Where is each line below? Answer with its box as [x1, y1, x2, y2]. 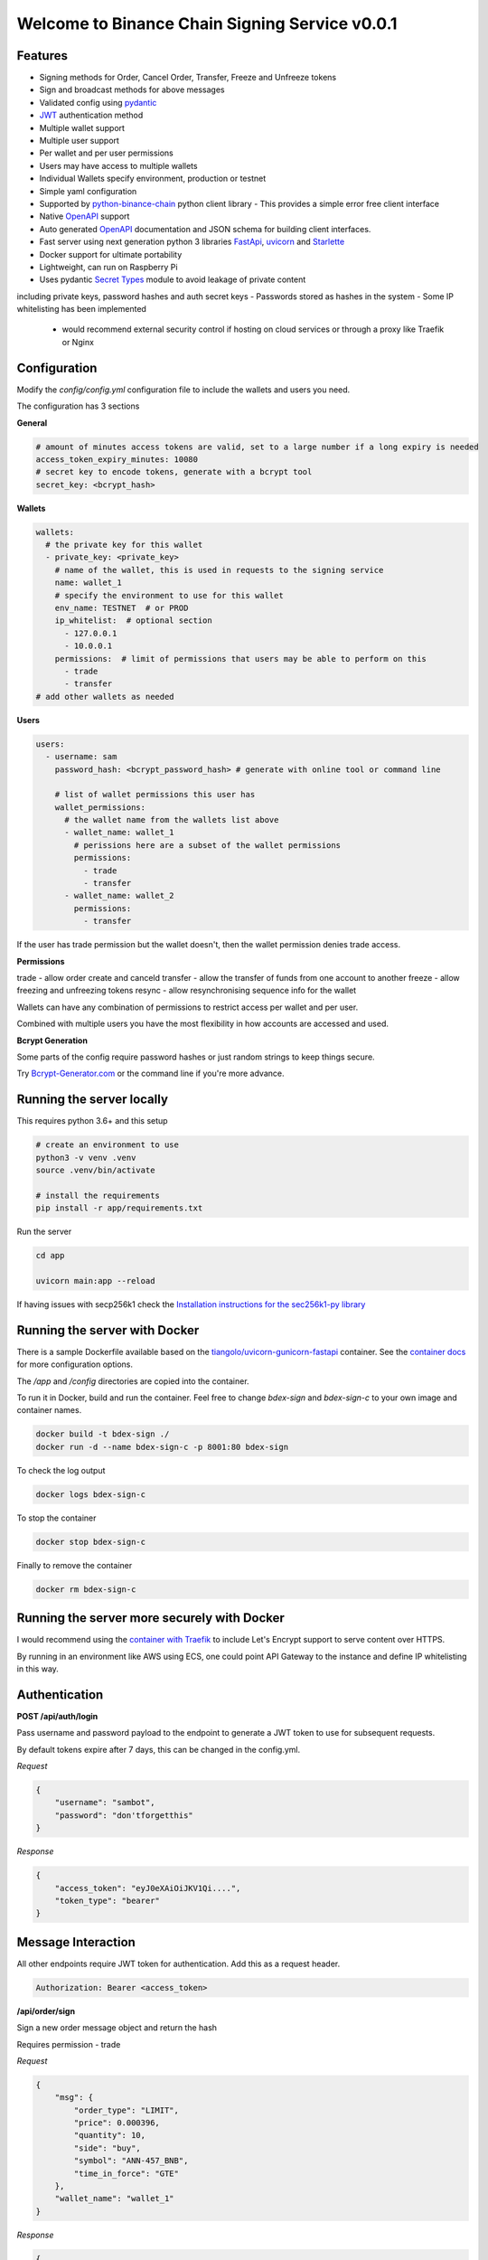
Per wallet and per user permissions [39, 147, 174, 158]
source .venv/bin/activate [35, 1164, 155, 1175]
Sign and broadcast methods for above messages [39, 84, 225, 95]
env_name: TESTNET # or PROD [54, 603, 189, 614]
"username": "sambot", [54, 1797, 155, 1808]
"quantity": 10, [73, 2130, 146, 2141]
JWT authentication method [39, 109, 144, 121]
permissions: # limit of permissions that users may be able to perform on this [54, 654, 427, 664]
